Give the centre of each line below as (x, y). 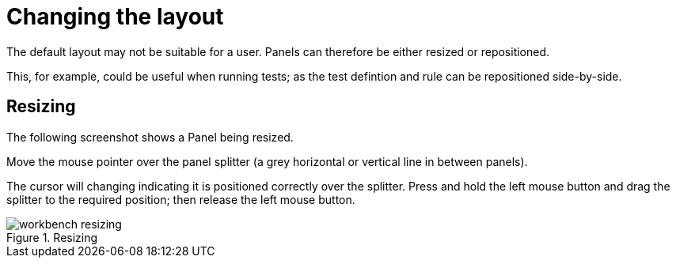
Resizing (41, 107)
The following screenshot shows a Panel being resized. (150, 137)
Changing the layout (115, 17)
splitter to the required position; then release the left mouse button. (181, 199)
